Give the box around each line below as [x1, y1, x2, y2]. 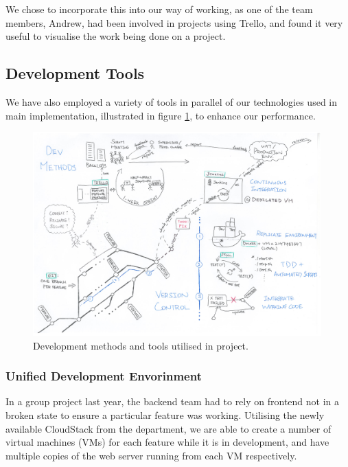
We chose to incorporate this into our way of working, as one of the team [5, 2, 313, 16]
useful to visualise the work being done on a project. [5, 29, 226, 43]
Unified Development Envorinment [5, 367, 202, 385]
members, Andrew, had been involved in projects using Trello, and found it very [5, 15, 343, 30]
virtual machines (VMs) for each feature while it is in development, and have [5, 435, 329, 449]
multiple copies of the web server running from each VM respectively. [5, 448, 297, 462]
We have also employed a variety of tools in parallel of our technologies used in [5, 94, 338, 109]
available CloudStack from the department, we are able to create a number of [5, 421, 332, 435]
